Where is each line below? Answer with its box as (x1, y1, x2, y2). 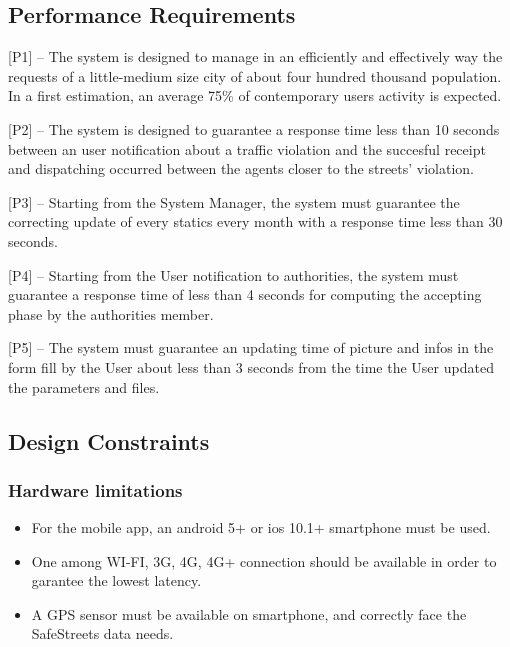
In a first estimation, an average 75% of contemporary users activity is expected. (8, 85, 502, 106)
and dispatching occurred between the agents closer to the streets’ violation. (8, 158, 475, 179)
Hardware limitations (8, 477, 183, 502)
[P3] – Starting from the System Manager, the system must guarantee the (8, 191, 460, 212)
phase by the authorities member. (8, 303, 214, 324)
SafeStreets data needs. (31, 623, 174, 644)
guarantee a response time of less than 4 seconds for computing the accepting (8, 284, 482, 305)
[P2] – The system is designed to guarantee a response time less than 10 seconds (8, 118, 500, 139)
